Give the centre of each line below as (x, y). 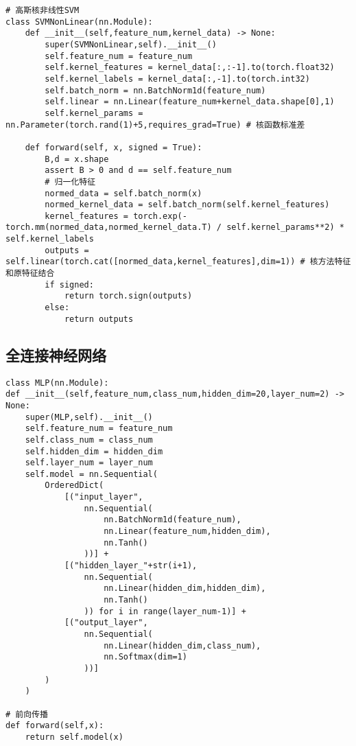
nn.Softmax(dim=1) (145, 657)
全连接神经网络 (56, 354)
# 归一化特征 (70, 182)
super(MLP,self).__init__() (89, 417)
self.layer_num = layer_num (89, 463)
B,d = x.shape (77, 159)
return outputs (99, 319)
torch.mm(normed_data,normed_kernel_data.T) (109, 228)
